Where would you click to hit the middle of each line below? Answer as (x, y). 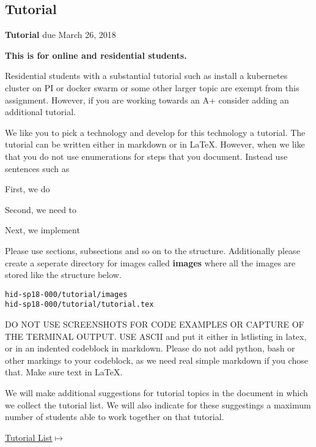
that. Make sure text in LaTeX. (64, 372)
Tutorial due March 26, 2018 (61, 35)
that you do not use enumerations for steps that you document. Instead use (146, 156)
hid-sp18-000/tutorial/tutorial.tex (79, 305)
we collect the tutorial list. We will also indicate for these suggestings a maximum (158, 404)
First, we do (28, 189)
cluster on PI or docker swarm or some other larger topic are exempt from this (152, 87)
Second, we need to (41, 209)
